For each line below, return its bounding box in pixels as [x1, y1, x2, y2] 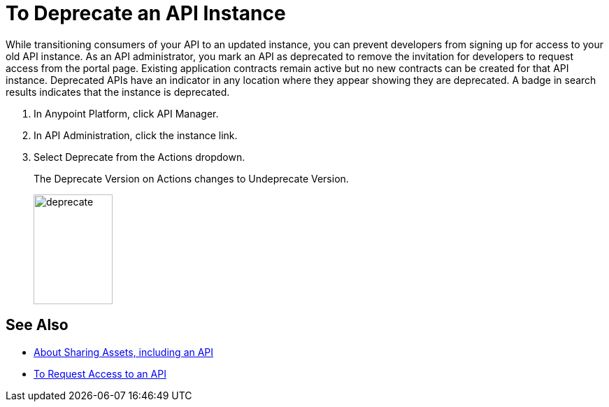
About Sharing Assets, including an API [34, 345, 214, 358]
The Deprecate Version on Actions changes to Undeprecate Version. [34, 172, 349, 185]
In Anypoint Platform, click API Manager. [34, 107, 219, 120]
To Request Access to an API [34, 367, 166, 380]
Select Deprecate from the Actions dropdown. [34, 150, 245, 163]
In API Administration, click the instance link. [34, 129, 238, 141]
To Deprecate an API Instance [6, 1, 286, 25]
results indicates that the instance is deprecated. [6, 85, 230, 98]
